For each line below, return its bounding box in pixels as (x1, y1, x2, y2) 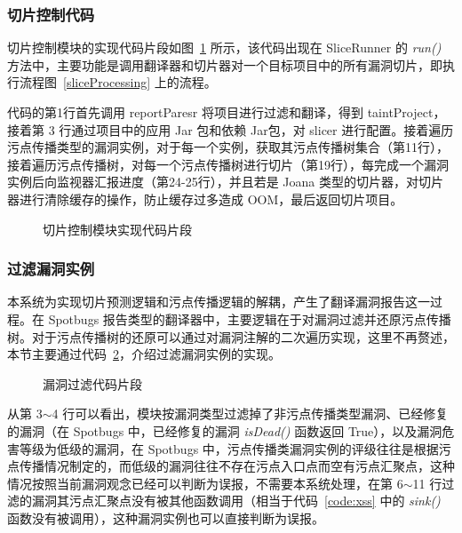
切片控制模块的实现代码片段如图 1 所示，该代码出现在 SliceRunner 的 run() (7, 38, 442, 57)
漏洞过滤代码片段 (43, 374, 142, 393)
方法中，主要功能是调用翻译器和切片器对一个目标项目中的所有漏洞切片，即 (7, 55, 442, 74)
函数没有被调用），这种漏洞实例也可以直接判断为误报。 (7, 508, 324, 527)
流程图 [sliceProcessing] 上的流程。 (19, 73, 217, 91)
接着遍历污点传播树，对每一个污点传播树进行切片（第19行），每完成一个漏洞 (7, 155, 449, 173)
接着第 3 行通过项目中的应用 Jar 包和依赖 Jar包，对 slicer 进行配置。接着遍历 (7, 120, 454, 139)
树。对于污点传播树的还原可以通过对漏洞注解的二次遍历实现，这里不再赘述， (7, 327, 455, 346)
